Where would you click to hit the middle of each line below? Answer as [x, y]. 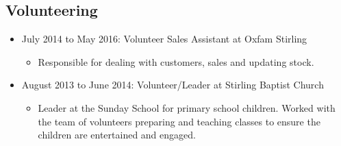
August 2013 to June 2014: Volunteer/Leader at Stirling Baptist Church [173, 85]
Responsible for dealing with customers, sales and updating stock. [176, 61]
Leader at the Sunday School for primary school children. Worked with [187, 107]
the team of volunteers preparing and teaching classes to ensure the [179, 121]
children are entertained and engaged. [117, 135]
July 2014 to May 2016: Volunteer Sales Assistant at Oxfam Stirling [164, 39]
